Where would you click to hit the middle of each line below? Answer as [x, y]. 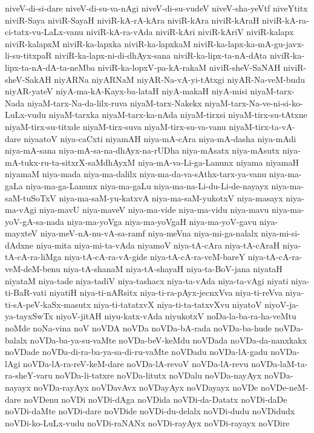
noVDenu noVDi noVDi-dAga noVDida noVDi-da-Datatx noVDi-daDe [155, 399]
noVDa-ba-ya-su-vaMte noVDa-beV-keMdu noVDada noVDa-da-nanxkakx [168, 340]
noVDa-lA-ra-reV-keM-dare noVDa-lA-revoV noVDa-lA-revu [136, 363]
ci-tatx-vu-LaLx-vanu [44, 32]
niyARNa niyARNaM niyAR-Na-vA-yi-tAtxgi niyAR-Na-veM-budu [179, 79]
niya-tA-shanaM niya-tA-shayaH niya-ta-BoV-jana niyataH [173, 269]
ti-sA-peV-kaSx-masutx [48, 304]
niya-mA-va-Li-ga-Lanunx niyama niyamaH [218, 162]
